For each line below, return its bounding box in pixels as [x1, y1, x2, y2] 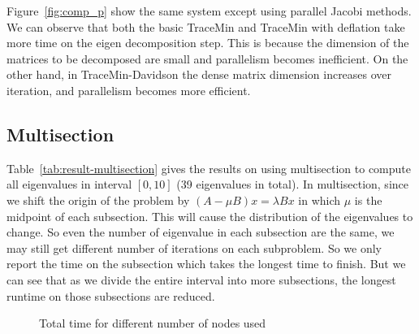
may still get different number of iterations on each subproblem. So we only [6, 239, 382, 256]
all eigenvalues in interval [6, 176, 132, 193]
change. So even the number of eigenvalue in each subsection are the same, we [6, 223, 395, 241]
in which [298, 191, 341, 208]
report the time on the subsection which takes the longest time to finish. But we [6, 255, 406, 272]
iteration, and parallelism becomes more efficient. [6, 81, 251, 98]
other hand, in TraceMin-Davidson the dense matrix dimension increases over [6, 66, 392, 83]
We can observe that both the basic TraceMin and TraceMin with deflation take [6, 18, 405, 35]
